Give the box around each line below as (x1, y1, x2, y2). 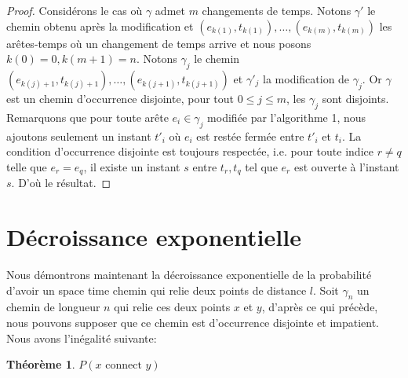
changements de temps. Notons (202, 2, 352, 18)
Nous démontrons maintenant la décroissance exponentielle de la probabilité (6, 266, 372, 282)
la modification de (263, 70, 350, 86)
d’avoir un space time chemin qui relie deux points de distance (6, 281, 307, 298)
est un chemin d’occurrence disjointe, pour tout (6, 90, 235, 106)
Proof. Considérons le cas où (6, 2, 143, 18)
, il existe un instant (83, 158, 180, 174)
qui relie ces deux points (114, 299, 231, 315)
